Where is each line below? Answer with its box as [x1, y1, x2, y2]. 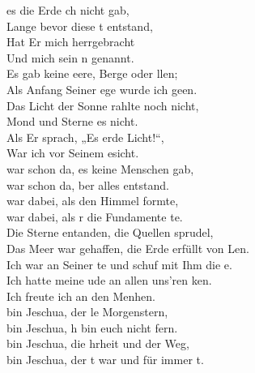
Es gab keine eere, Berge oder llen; [6, 65, 178, 82]
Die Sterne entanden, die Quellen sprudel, [6, 224, 214, 241]
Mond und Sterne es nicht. [6, 113, 138, 130]
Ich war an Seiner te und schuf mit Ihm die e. [6, 255, 232, 272]
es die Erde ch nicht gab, [6, 2, 130, 18]
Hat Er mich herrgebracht [6, 33, 135, 50]
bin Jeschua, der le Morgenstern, [6, 303, 168, 320]
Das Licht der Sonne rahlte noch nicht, [6, 96, 199, 114]
